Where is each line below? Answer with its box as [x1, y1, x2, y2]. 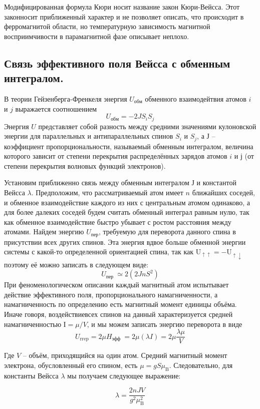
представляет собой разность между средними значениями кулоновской [38, 121, 256, 131]
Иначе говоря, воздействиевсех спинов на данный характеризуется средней [4, 309, 233, 319]
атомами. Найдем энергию [4, 226, 84, 237]
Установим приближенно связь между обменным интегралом [4, 177, 189, 188]
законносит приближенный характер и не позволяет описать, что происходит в [4, 11, 244, 22]
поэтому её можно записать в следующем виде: [4, 259, 149, 269]
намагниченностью [4, 318, 62, 329]
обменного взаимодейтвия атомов [145, 93, 246, 104]
